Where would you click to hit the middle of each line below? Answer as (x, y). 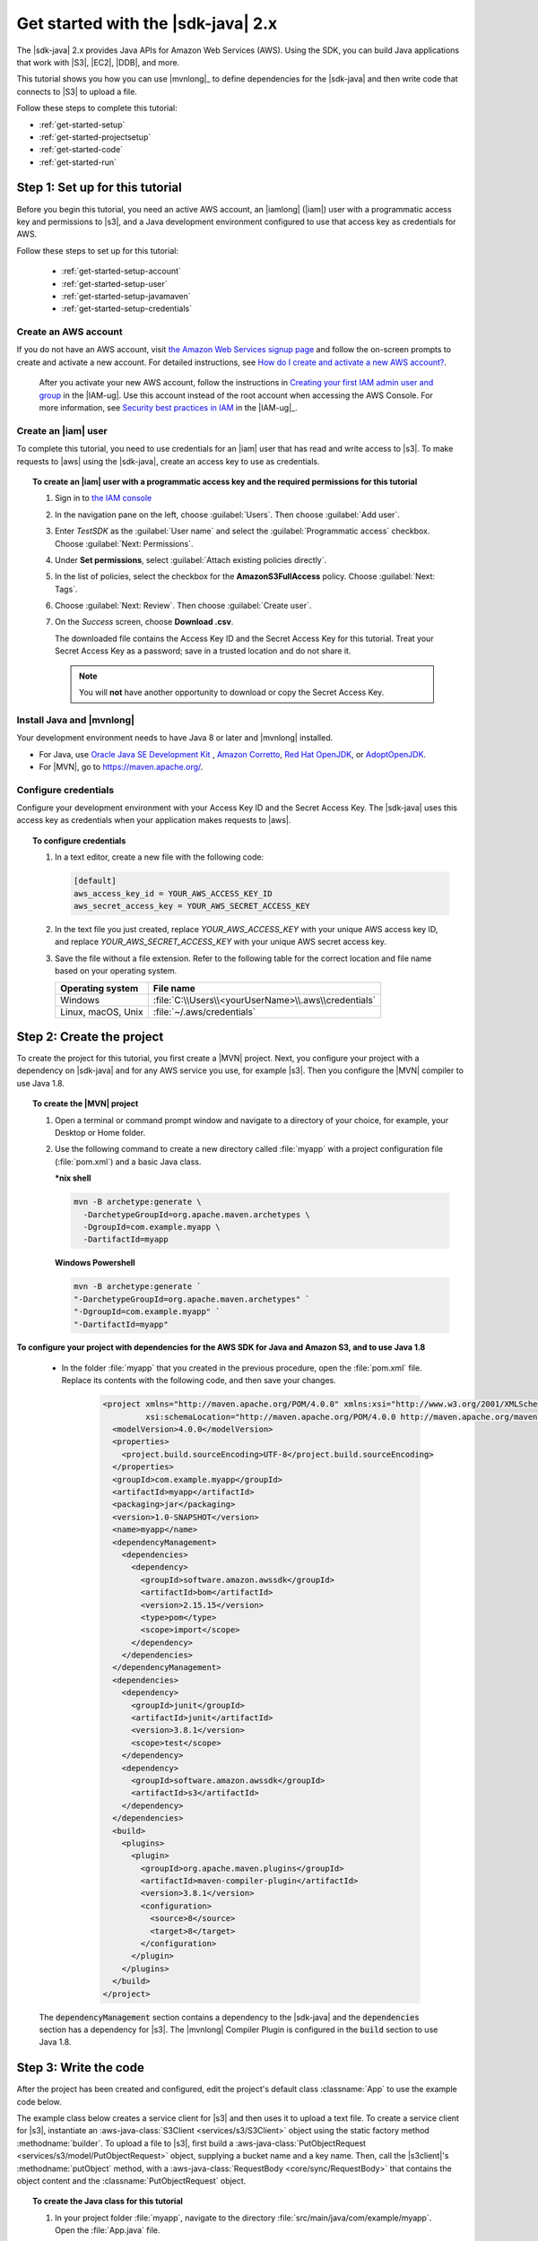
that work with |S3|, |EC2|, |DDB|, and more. (98, 62)
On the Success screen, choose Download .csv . (144, 622)
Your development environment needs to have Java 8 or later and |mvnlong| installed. (175, 738)
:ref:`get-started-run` (78, 162)
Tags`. (66, 589)
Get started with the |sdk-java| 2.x (147, 23)
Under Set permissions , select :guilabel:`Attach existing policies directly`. (191, 559)
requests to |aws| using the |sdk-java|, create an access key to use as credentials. (168, 461)
